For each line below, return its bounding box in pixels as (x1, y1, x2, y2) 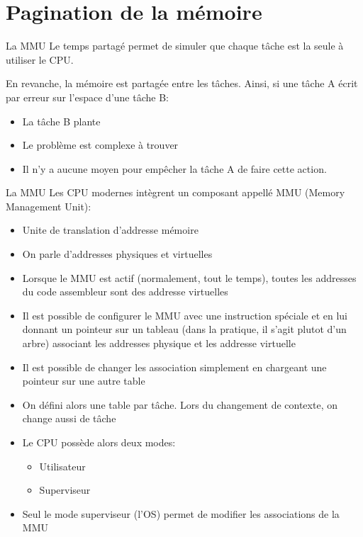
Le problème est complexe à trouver (22, 137, 179, 152)
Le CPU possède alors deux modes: (22, 435, 176, 449)
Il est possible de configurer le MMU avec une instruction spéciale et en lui (22, 307, 347, 322)
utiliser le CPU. (6, 52, 74, 67)
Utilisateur (39, 458, 86, 473)
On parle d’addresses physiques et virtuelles (22, 247, 213, 261)
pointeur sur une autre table (22, 373, 145, 388)
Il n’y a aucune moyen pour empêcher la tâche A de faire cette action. (22, 161, 327, 176)
